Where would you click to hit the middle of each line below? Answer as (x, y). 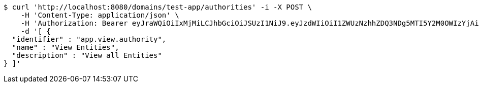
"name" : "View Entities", (66, 47)
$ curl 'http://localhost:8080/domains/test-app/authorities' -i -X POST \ (158, 7)
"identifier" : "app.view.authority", (89, 39)
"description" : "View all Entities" (87, 55)
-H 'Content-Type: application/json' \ (100, 15)
